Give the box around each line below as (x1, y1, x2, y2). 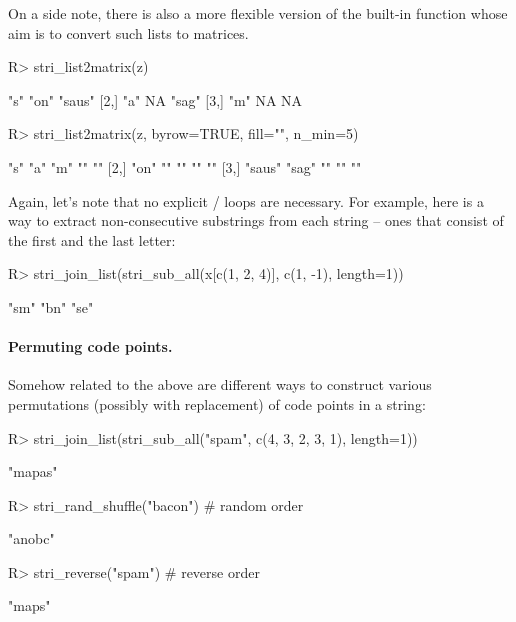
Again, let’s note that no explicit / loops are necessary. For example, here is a (8, 190, 484, 211)
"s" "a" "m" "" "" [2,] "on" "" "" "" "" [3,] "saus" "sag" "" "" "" (8, 156, 362, 177)
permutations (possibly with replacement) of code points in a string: (8, 393, 426, 414)
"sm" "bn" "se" (8, 296, 94, 317)
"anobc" (8, 528, 55, 549)
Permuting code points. (8, 336, 173, 357)
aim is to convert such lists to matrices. (8, 22, 249, 43)
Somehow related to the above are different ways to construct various (8, 374, 432, 395)
